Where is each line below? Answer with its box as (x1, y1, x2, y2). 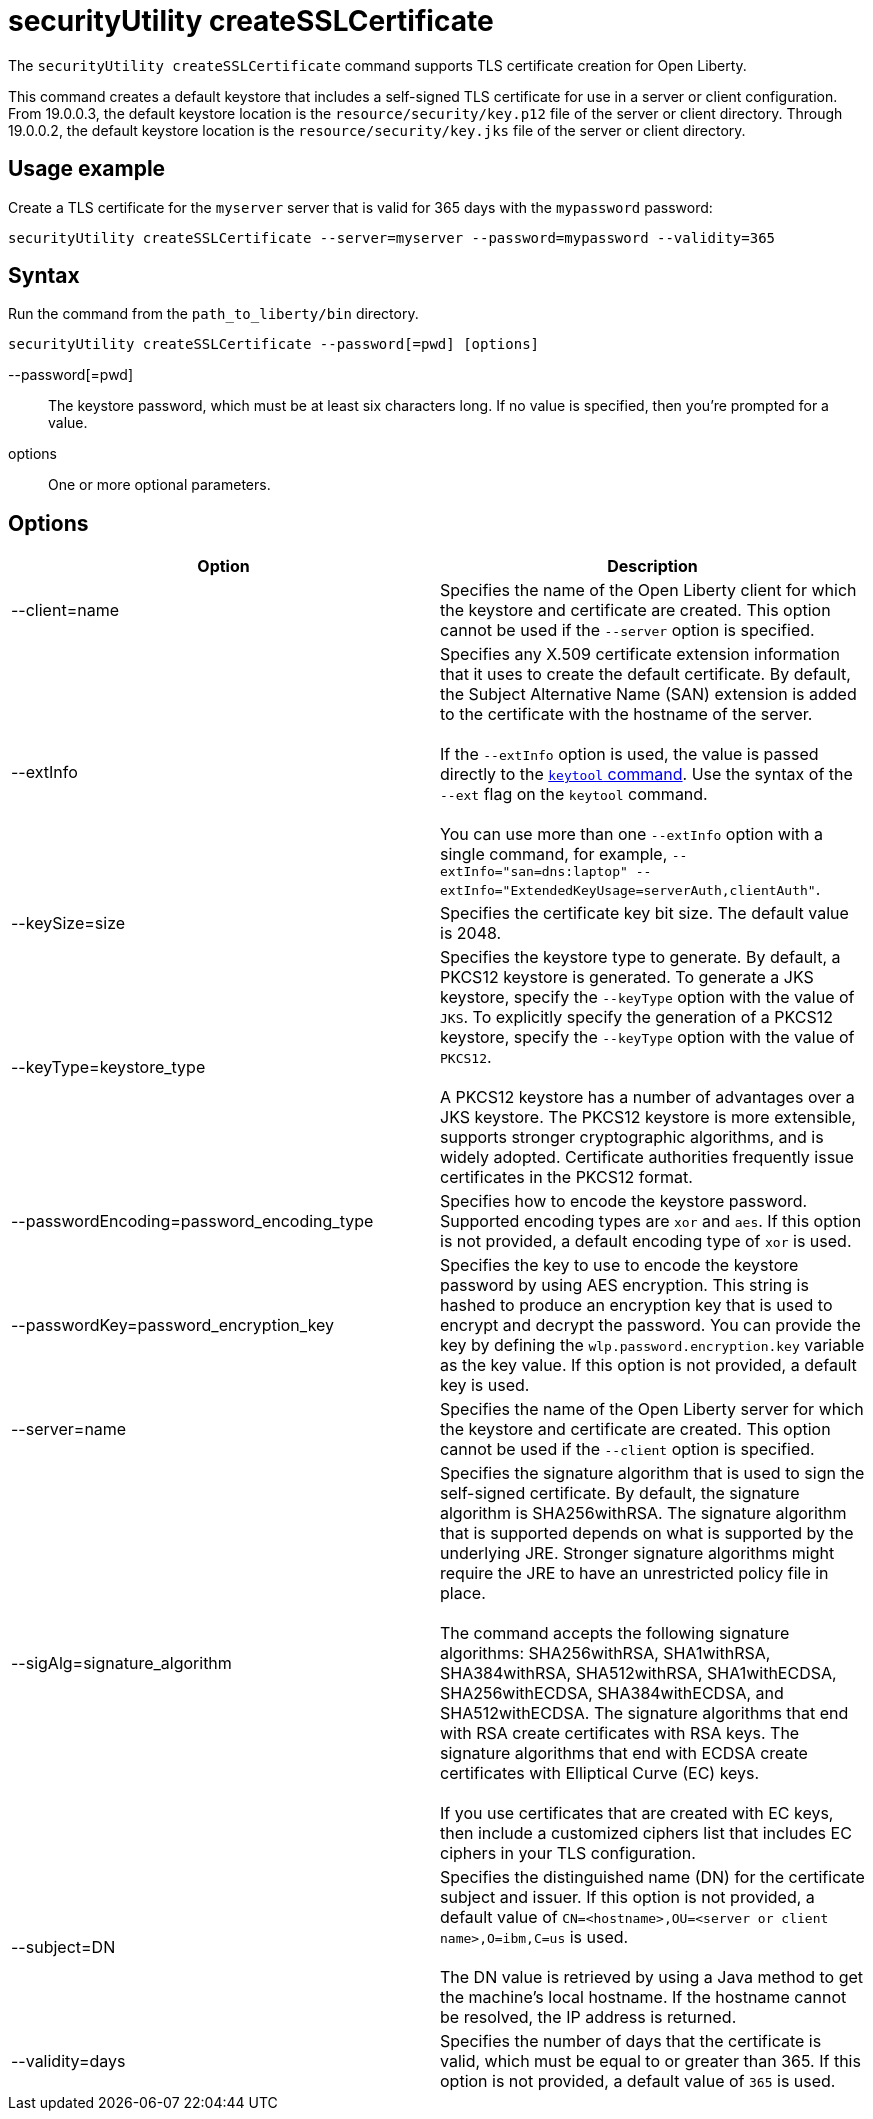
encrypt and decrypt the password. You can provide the (440, 1315, 861, 1336)
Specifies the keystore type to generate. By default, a (440, 947, 841, 968)
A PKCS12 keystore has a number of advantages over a (440, 1087, 855, 1108)
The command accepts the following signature (440, 1623, 790, 1644)
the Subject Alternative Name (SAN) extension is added (440, 684, 857, 705)
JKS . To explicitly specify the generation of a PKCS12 (440, 1007, 833, 1028)
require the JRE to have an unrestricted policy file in (440, 1563, 829, 1584)
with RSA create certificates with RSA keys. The (440, 1723, 800, 1744)
